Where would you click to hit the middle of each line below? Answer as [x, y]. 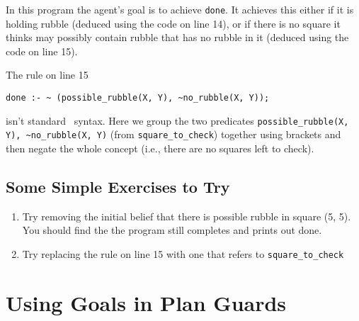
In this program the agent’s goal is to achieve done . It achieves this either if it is [180, 9]
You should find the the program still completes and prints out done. [172, 230]
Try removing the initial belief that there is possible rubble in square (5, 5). [187, 216]
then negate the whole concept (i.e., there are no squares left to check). [160, 148]
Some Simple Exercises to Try [118, 186]
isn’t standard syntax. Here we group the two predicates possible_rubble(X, [177, 120]
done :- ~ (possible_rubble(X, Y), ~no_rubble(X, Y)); [138, 98]
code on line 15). [42, 51]
